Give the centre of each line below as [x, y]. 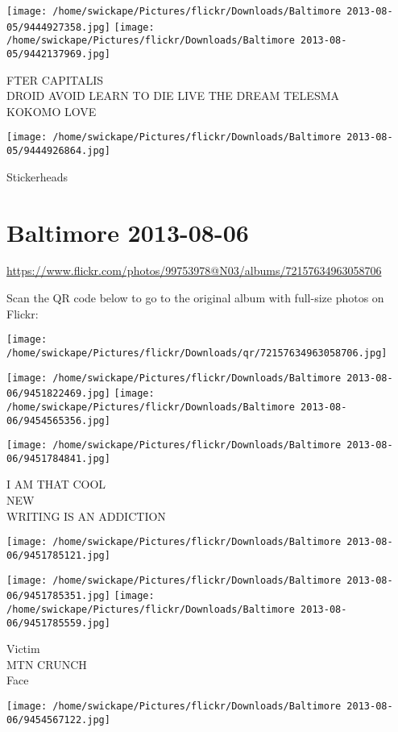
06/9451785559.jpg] [58, 623]
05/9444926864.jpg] [58, 151]
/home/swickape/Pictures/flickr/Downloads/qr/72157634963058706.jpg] [197, 353]
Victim [23, 649]
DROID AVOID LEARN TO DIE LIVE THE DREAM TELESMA [173, 96]
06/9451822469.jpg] [58, 394]
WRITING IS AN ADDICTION [86, 516]
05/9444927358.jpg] [58, 27]
